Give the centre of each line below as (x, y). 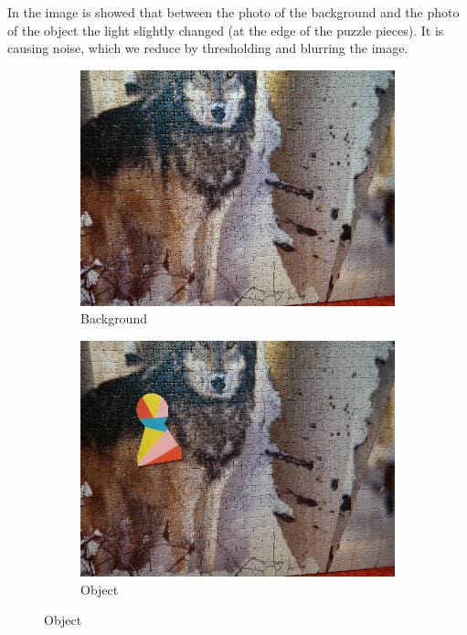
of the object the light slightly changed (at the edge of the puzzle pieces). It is (226, 30)
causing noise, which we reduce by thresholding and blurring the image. (208, 48)
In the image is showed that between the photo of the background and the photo (233, 12)
